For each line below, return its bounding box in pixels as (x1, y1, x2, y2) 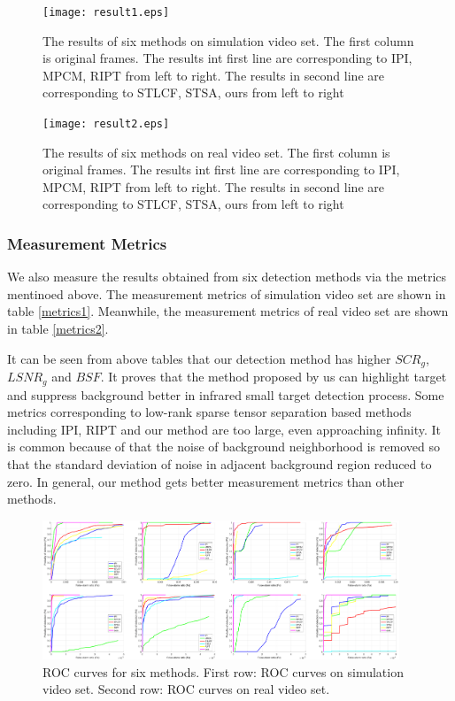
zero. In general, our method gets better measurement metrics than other (7, 472, 405, 490)
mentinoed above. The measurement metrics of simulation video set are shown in (7, 284, 446, 303)
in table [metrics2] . (7, 320, 109, 338)
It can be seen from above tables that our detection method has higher (7, 349, 391, 367)
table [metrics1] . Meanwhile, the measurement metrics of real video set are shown (7, 302, 449, 320)
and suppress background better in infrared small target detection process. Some (7, 385, 444, 404)
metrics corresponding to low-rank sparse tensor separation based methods (7, 403, 412, 421)
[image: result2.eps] (42, 118, 170, 131)
